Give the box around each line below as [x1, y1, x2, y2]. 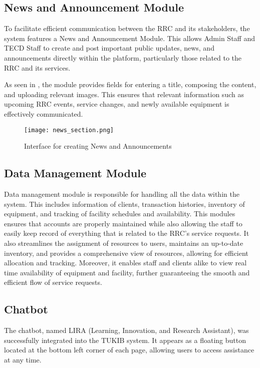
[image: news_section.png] [24, 126, 114, 134]
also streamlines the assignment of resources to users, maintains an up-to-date [4, 237, 243, 248]
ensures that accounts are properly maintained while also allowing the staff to [4, 218, 242, 228]
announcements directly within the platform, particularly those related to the [4, 52, 242, 63]
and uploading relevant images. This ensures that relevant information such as [4, 89, 244, 99]
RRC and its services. [4, 62, 71, 73]
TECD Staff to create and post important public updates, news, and [4, 43, 214, 53]
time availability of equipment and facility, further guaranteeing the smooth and [4, 267, 250, 277]
